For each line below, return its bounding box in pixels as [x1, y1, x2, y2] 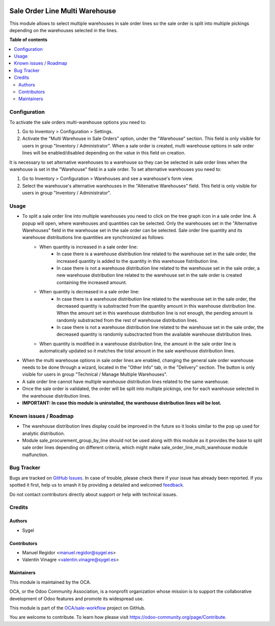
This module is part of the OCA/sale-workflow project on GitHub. [9, 605, 146, 611]
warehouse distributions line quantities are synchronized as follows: [22, 234, 165, 241]
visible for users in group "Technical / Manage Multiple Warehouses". [22, 371, 168, 377]
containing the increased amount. [57, 279, 127, 285]
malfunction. [22, 452, 48, 458]
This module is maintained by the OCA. [9, 579, 91, 585]
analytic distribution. [22, 430, 65, 436]
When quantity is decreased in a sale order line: [39, 289, 140, 295]
